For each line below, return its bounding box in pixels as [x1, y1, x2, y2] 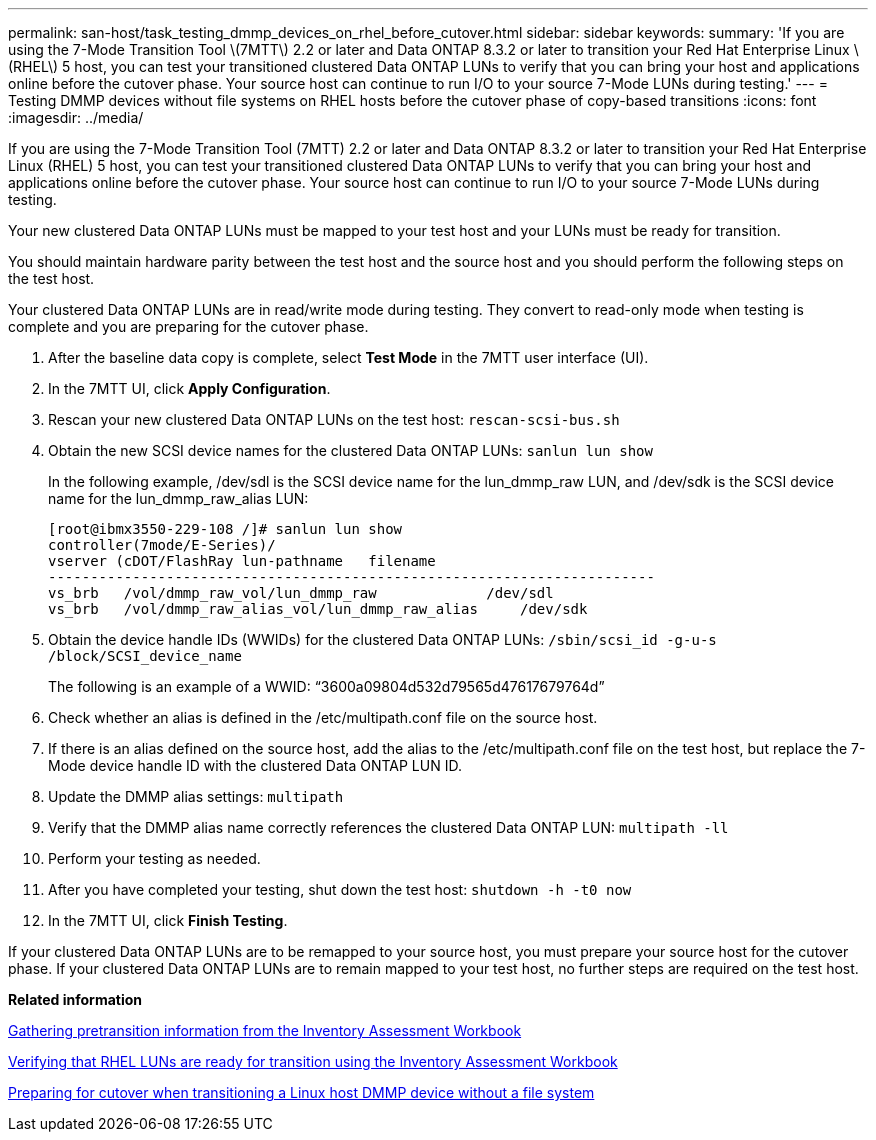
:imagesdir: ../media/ [8, 109, 144, 126]
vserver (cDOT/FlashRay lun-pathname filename [48, 553, 436, 569]
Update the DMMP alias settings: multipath [48, 788, 344, 805]
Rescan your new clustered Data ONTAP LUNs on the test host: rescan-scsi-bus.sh [48, 411, 620, 428]
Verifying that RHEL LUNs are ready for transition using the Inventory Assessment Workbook [8, 1053, 618, 1070]
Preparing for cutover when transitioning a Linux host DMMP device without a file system [8, 1084, 595, 1101]
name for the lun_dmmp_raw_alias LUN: [48, 490, 309, 507]
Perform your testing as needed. [48, 850, 261, 867]
